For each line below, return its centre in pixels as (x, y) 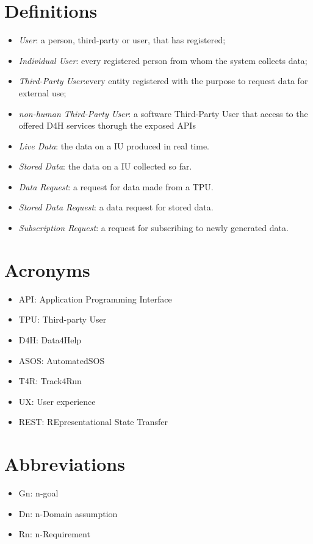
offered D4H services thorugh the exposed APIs (107, 125)
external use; (42, 92)
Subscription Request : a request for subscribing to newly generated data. (153, 228)
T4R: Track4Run (50, 381)
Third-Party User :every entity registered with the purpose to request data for (163, 81)
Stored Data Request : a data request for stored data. (116, 207)
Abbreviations (65, 464)
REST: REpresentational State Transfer (93, 422)
